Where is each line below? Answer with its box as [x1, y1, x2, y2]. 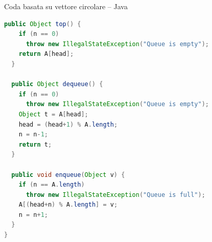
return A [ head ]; [18, 50, 74, 58]
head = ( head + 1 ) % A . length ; [18, 120, 118, 128]
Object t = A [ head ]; [18, 110, 88, 118]
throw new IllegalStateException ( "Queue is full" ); [26, 191, 205, 198]
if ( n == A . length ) [18, 181, 85, 189]
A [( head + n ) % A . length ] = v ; [18, 201, 118, 209]
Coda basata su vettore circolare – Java [4, 1, 128, 11]
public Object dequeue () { [11, 80, 103, 88]
